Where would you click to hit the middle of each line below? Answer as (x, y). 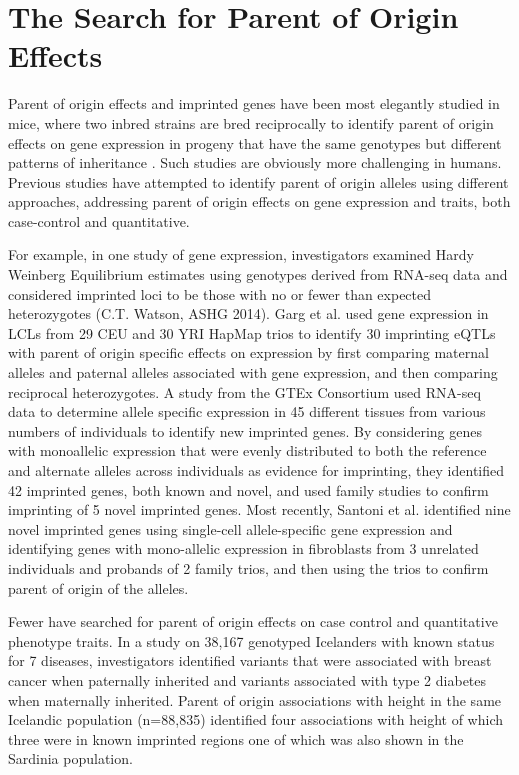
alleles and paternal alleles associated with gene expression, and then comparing (253, 372)
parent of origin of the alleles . (98, 587)
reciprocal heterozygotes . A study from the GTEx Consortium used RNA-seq (244, 391)
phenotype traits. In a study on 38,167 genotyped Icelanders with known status (251, 640)
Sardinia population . (70, 758)
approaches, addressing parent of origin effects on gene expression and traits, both (259, 201)
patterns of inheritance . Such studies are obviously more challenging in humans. (255, 162)
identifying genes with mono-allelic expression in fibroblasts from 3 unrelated (243, 548)
